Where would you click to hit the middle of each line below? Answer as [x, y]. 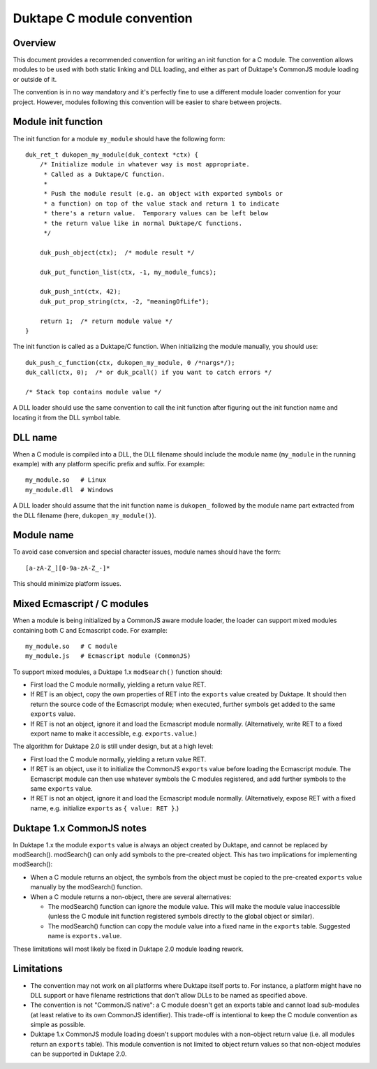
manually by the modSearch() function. [87, 887]
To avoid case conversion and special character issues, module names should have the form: [147, 552]
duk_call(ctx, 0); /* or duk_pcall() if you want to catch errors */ [149, 373]
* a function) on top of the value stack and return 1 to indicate [161, 203]
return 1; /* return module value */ [106, 321]
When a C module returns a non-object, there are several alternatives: [131, 897]
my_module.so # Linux [66, 480]
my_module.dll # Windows [70, 490]
